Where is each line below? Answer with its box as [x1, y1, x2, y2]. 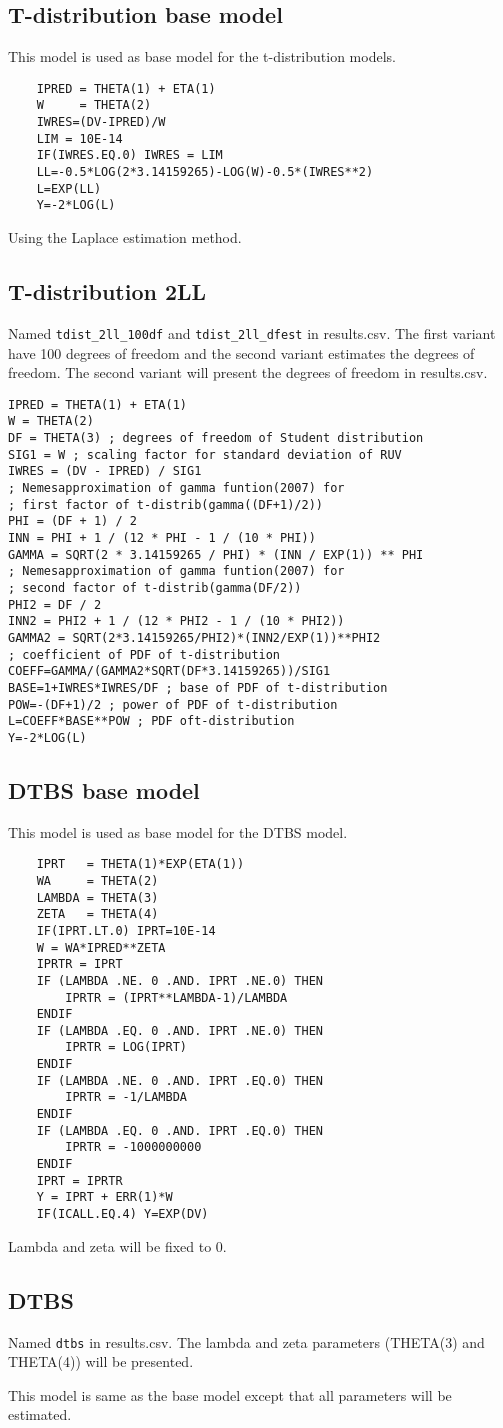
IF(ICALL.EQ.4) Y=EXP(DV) [36, 1207, 209, 1222]
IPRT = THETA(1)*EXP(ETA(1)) [36, 857, 245, 872]
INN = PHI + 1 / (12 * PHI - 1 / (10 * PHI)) [8, 530, 316, 545]
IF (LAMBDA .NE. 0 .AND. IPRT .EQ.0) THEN [36, 1073, 323, 1088]
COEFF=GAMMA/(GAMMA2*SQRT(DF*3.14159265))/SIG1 [8, 664, 331, 679]
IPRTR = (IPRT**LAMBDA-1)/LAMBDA [65, 990, 288, 1005]
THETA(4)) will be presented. [8, 1351, 194, 1372]
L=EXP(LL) [36, 181, 102, 196]
